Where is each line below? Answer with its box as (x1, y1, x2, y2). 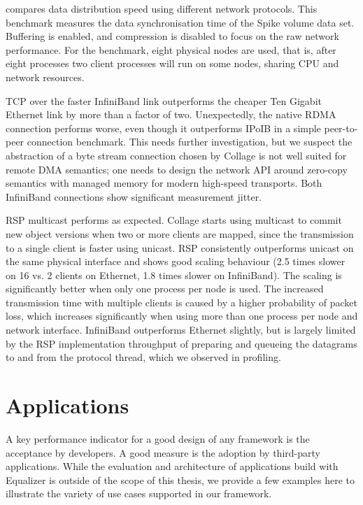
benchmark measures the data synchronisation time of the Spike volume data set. (6, 15, 355, 29)
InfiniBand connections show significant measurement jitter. (6, 189, 262, 204)
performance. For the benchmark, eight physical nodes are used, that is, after (6, 42, 336, 57)
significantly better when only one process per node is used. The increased (6, 281, 324, 296)
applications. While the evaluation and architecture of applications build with (6, 459, 339, 474)
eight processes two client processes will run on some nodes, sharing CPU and (6, 56, 339, 71)
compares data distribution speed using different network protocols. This (6, 1, 318, 15)
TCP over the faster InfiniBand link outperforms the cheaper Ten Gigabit (6, 93, 322, 108)
